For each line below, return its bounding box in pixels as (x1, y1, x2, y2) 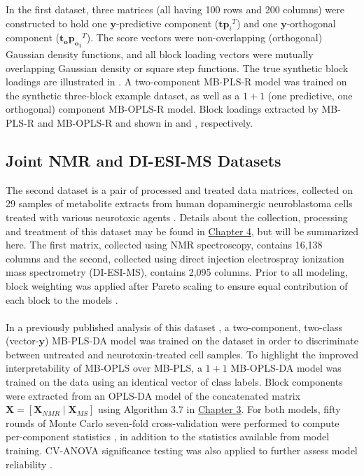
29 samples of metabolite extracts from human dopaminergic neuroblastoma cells (6, 196, 353, 211)
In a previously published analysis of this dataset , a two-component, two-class (6, 319, 342, 334)
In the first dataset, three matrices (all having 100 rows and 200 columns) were (6, 2, 344, 16)
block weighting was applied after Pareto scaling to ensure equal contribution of (6, 278, 348, 293)
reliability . (6, 456, 52, 471)
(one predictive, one (267, 87, 353, 102)
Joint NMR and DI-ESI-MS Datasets (6, 149, 281, 171)
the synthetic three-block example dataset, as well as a (6, 87, 240, 102)
